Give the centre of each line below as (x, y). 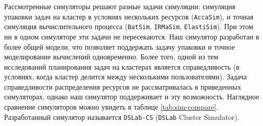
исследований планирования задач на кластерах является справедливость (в (122, 66)
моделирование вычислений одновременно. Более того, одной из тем (111, 57)
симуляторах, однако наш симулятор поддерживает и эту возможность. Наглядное (132, 97)
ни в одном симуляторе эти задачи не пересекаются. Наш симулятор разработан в (132, 36)
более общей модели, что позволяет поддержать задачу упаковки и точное (119, 46)
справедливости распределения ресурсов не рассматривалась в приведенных (123, 86)
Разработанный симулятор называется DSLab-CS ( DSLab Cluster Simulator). (122, 117)
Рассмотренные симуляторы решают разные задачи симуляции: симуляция (120, 6)
